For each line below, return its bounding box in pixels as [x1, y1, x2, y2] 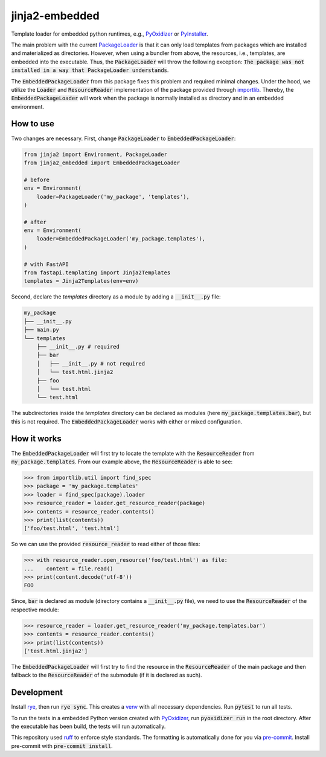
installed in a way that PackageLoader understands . [11, 66, 169, 74]
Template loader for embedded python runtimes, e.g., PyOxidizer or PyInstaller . [11, 30, 208, 37]
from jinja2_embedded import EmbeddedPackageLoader [24, 159, 181, 166]
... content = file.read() [24, 565, 113, 572]
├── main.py [24, 326, 60, 333]
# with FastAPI [24, 260, 69, 268]
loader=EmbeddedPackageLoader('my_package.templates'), [36, 236, 206, 242]
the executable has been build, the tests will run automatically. [11, 723, 166, 730]
